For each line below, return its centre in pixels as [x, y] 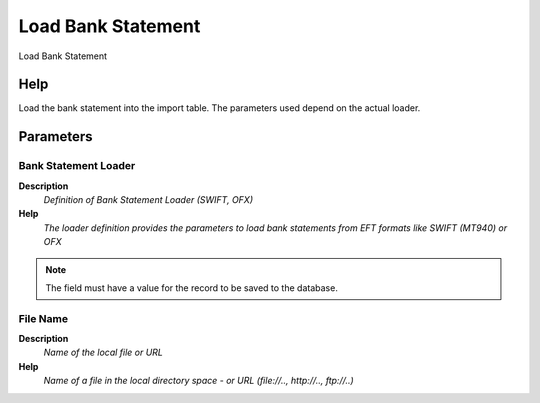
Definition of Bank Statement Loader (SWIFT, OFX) [148, 199]
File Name [43, 318]
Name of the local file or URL [103, 352]
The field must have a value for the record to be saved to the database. [192, 287]
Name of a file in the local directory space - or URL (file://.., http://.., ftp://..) [198, 381]
